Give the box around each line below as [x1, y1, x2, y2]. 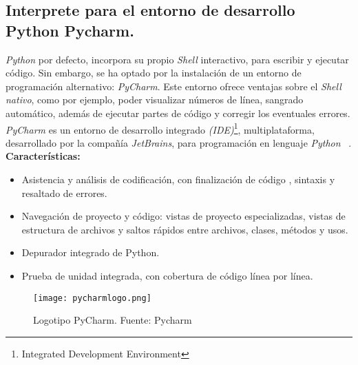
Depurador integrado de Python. [21, 245, 160, 260]
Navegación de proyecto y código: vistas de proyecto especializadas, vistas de [21, 209, 346, 223]
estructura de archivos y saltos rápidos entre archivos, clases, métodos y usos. [21, 222, 348, 236]
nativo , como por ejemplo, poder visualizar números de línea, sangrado [6, 92, 304, 107]
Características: [6, 149, 81, 163]
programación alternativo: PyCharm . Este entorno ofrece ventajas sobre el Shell [6, 79, 341, 93]
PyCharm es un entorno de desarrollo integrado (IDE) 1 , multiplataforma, [6, 120, 315, 136]
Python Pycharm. [6, 19, 134, 41]
